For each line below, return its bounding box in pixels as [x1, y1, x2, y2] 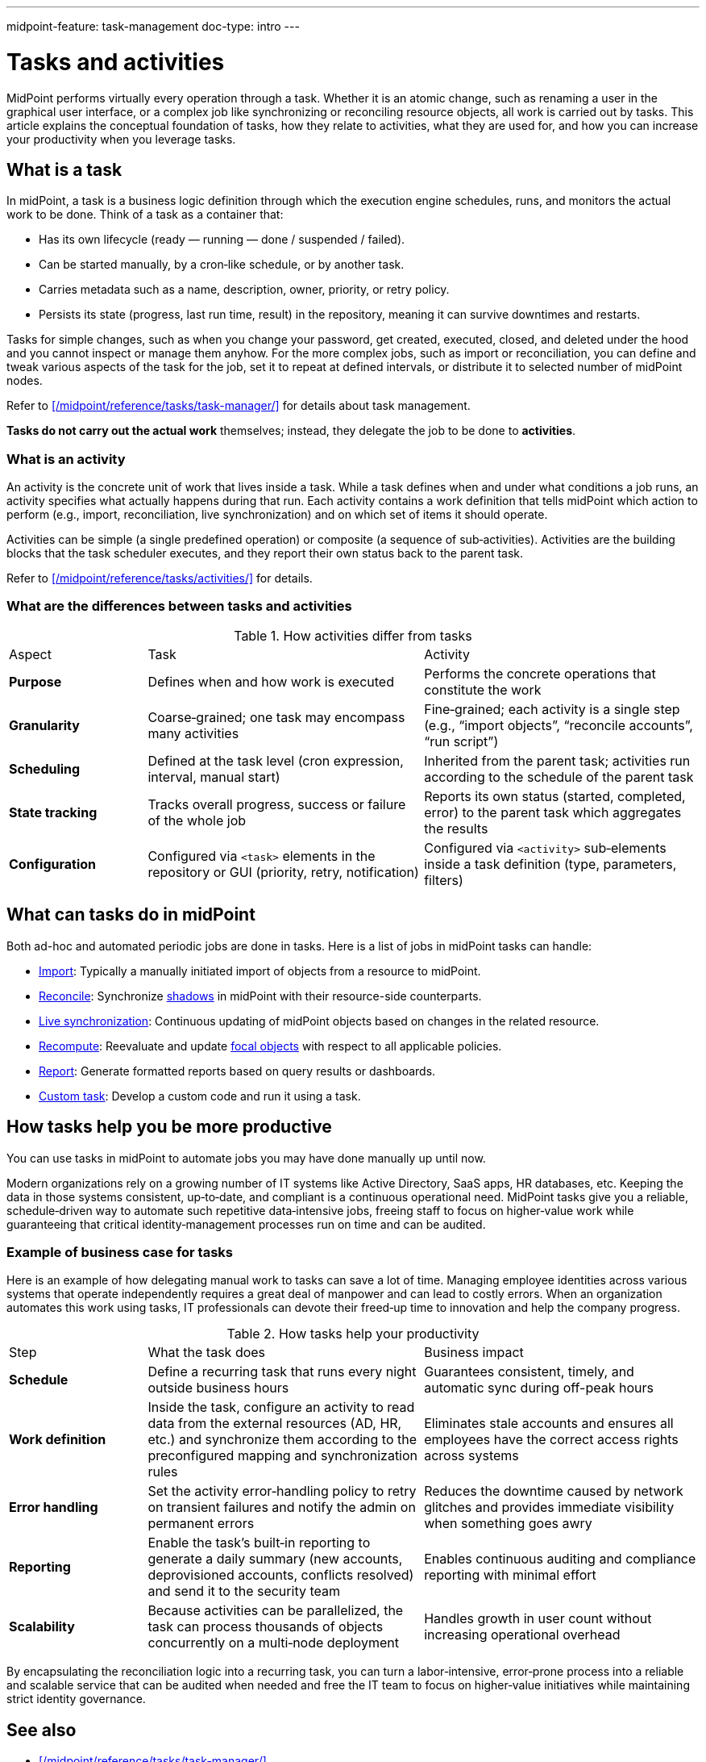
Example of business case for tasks [6, 1243, 234, 1260]
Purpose [9, 673, 62, 690]
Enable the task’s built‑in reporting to [147, 1534, 371, 1551]
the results [424, 820, 488, 837]
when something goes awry [424, 1515, 592, 1532]
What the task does [147, 1344, 266, 1361]
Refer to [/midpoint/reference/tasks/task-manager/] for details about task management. [6, 399, 471, 413]
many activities [147, 724, 239, 741]
